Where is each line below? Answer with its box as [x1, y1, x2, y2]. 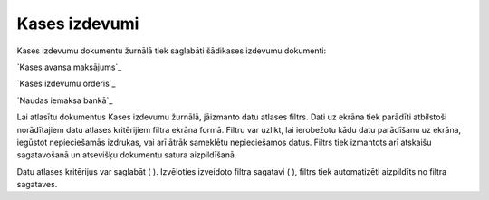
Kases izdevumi [16, 14, 139, 33]
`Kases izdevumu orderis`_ [16, 78, 116, 90]
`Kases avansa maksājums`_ [16, 62, 122, 72]
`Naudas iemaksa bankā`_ [16, 95, 113, 106]
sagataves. [16, 179, 58, 190]
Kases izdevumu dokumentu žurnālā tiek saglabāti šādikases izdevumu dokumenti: [16, 45, 326, 56]
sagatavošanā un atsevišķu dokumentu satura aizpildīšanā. [16, 149, 237, 160]
